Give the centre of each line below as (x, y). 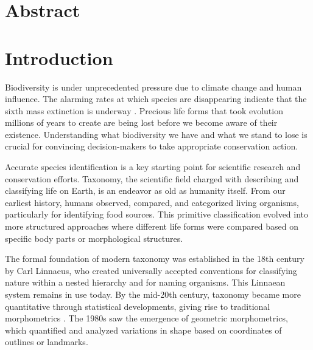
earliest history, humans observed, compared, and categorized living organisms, (152, 202)
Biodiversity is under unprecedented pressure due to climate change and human (153, 87)
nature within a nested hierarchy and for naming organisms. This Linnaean (145, 282)
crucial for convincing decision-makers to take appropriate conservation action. (152, 146)
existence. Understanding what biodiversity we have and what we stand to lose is (156, 134)
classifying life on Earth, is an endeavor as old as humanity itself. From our (145, 190)
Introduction (59, 57)
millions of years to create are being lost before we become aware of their (141, 122)
